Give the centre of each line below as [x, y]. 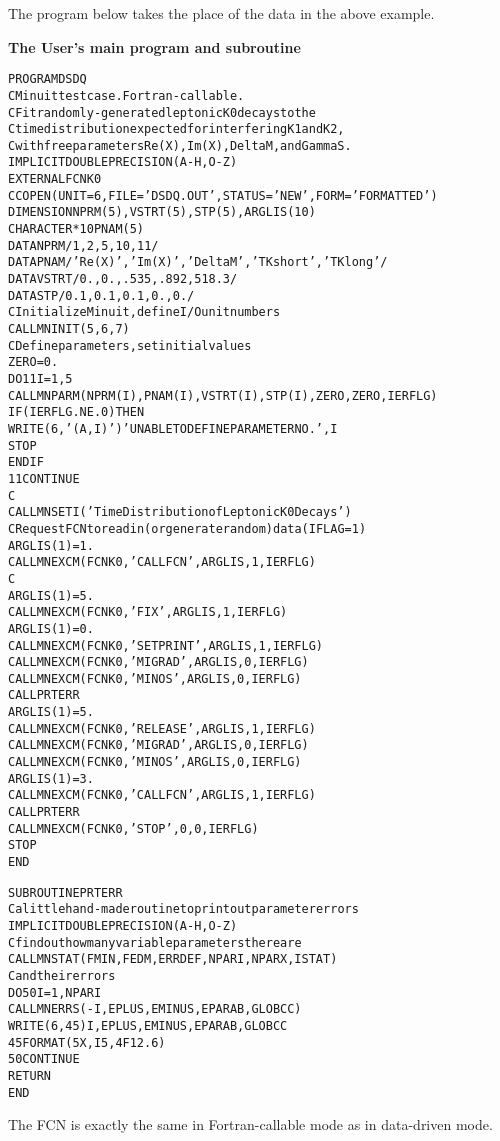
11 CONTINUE [44, 478]
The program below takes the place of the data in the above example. [221, 13]
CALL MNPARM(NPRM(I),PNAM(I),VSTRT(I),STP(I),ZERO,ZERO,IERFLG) [223, 395]
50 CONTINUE [44, 1059]
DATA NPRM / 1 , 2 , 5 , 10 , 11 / [83, 245]
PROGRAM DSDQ [47, 79]
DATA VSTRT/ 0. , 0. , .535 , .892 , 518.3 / [123, 279]
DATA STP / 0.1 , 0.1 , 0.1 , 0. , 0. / [101, 295]
